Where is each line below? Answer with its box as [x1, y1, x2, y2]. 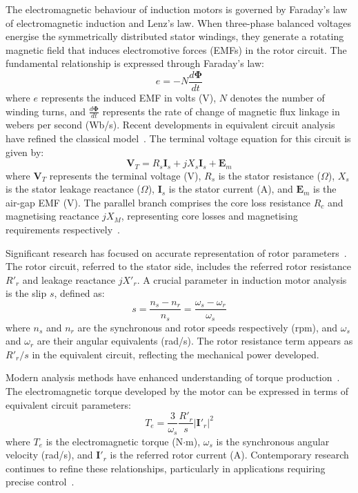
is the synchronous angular [216, 434, 330, 448]
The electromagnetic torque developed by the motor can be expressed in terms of [6, 383, 348, 398]
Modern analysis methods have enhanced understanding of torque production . [6, 370, 340, 385]
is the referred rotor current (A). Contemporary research [110, 447, 349, 462]
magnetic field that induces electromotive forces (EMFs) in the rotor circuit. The [6, 42, 347, 57]
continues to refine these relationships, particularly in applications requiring [6, 461, 326, 475]
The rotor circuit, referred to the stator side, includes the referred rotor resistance [6, 259, 351, 273]
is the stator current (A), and [168, 182, 293, 196]
